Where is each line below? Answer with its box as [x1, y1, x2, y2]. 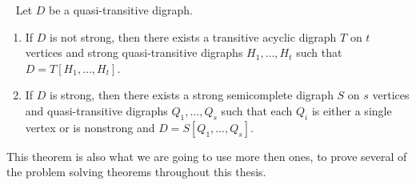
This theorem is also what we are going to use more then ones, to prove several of [6, 147, 407, 164]
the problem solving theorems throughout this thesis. [6, 163, 266, 180]
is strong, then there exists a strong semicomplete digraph [50, 86, 334, 103]
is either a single [311, 102, 392, 119]
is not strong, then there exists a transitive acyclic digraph [50, 28, 337, 45]
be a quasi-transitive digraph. [49, 2, 193, 18]
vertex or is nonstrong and [25, 119, 155, 135]
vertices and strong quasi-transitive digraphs [25, 44, 243, 61]
